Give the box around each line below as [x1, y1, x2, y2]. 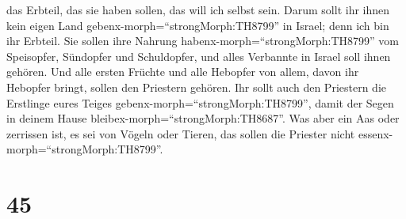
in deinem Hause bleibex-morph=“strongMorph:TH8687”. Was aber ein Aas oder [6, 110, 400, 126]
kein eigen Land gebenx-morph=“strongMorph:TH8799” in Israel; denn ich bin [6, 17, 389, 33]
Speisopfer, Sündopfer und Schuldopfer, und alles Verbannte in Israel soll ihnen [6, 47, 391, 64]
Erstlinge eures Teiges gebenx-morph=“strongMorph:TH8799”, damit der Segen [6, 94, 394, 111]
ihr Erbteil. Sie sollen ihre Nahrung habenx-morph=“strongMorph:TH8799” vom [6, 32, 399, 49]
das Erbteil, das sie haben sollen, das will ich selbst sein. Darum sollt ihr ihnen [6, 2, 390, 17]
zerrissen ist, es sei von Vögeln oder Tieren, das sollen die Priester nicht [6, 125, 355, 142]
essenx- [358, 125, 393, 142]
